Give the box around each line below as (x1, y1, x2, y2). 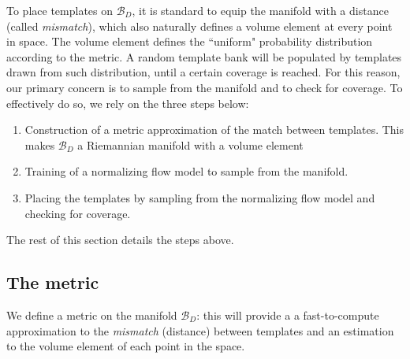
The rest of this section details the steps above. (6, 231, 234, 248)
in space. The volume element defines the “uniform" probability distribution (6, 33, 373, 50)
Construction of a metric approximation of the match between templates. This (24, 121, 404, 138)
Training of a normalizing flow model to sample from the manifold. (24, 163, 348, 179)
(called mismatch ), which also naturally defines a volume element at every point (6, 17, 393, 34)
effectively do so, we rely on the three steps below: (6, 94, 249, 111)
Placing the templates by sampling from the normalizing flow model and (24, 189, 375, 205)
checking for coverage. (24, 205, 131, 221)
